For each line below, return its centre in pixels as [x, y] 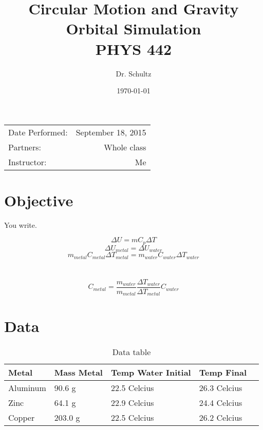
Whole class [125, 147]
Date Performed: [38, 132]
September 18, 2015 [111, 132]
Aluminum [27, 387]
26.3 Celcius [221, 387]
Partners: [25, 147]
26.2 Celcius [221, 417]
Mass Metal [78, 372]
